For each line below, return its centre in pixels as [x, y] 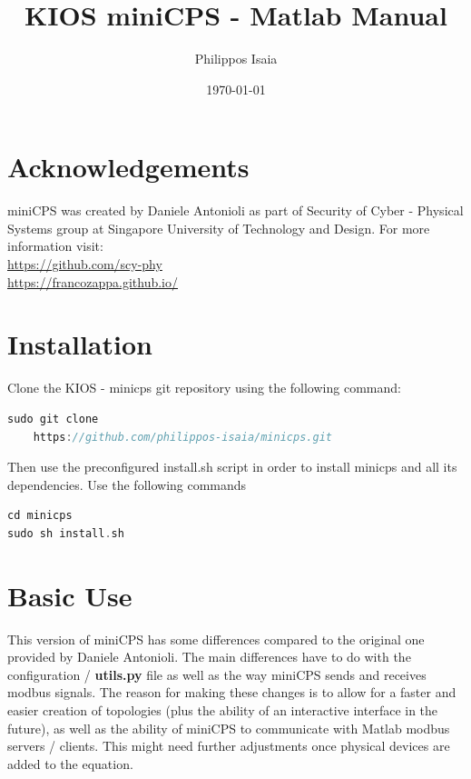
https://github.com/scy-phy [85, 264]
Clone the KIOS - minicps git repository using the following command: [204, 388]
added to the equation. [70, 763]
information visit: [55, 246]
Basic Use [70, 595]
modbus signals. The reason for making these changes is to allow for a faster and [232, 692]
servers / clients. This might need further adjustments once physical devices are [229, 746]
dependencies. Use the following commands [127, 484]
